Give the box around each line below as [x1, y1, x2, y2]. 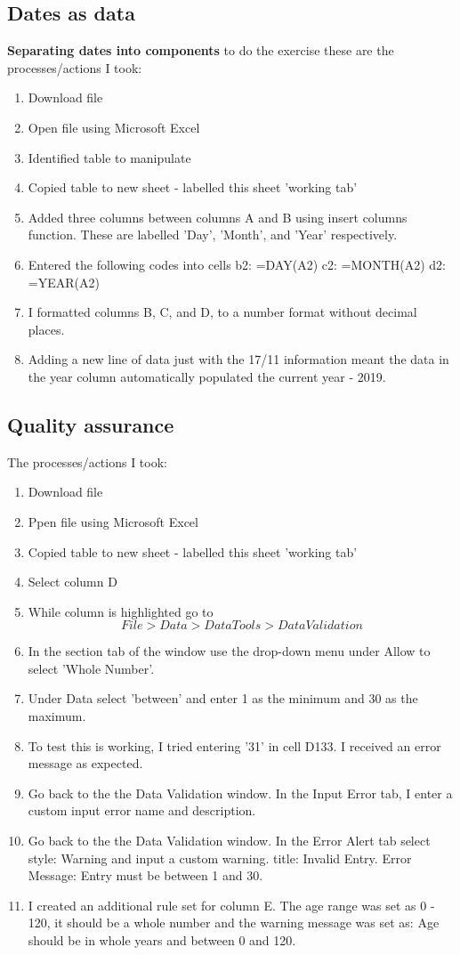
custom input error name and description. [28, 801, 256, 820]
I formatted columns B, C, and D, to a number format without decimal [28, 303, 417, 321]
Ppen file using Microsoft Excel [28, 512, 198, 530]
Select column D [28, 572, 117, 591]
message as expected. [28, 754, 143, 773]
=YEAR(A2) [28, 272, 100, 291]
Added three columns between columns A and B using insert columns [28, 207, 408, 226]
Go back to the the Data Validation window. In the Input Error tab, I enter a [28, 783, 453, 802]
